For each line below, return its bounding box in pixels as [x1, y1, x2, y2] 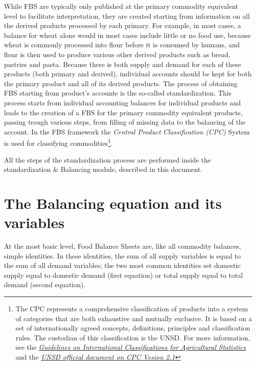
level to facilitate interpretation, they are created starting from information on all [4, 10, 250, 21]
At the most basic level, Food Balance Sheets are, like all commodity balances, [4, 241, 241, 251]
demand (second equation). [4, 279, 86, 290]
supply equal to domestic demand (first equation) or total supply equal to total [4, 269, 243, 280]
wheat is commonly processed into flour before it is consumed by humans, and [4, 39, 240, 50]
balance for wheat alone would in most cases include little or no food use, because [4, 30, 251, 40]
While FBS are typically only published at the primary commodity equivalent [4, 1, 238, 11]
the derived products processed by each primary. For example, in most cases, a [4, 20, 241, 31]
